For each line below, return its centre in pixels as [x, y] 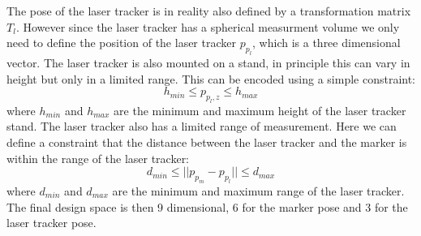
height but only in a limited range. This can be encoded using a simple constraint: [211, 78]
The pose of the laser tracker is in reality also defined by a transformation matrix [209, 11]
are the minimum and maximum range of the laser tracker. [258, 191]
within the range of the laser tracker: [98, 158]
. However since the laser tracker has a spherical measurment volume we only [208, 26]
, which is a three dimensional [326, 43]
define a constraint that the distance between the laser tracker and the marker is [207, 142]
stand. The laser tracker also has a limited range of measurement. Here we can [202, 126]
